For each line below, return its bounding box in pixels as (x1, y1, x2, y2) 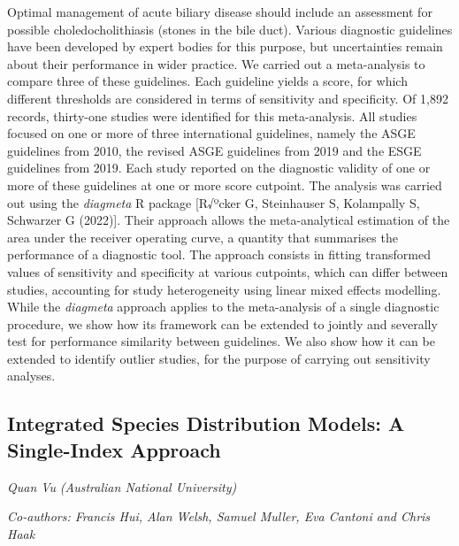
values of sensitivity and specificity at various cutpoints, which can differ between (7, 262, 448, 281)
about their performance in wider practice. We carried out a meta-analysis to (7, 54, 425, 73)
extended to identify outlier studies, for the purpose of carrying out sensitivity (7, 349, 431, 367)
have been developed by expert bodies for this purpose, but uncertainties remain (7, 37, 443, 56)
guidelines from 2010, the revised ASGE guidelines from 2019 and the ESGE (7, 141, 422, 159)
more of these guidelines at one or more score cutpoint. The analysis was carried (7, 175, 442, 194)
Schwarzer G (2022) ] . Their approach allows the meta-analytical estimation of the (7, 211, 450, 229)
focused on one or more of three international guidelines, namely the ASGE (7, 124, 416, 142)
